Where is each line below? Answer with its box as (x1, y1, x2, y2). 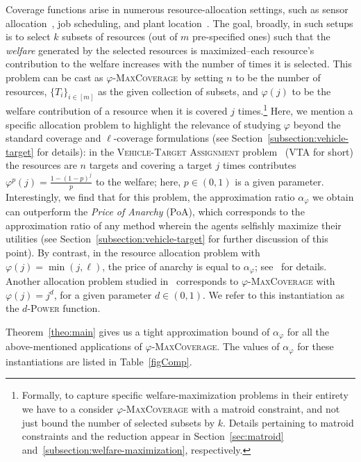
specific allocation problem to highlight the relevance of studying (6, 117, 281, 131)
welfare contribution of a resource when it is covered (6, 104, 228, 118)
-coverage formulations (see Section (113, 131, 263, 145)
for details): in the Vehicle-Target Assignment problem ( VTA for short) (37, 144, 354, 158)
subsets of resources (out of (62, 29, 178, 44)
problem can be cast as (6, 69, 103, 84)
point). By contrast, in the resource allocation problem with (6, 245, 260, 259)
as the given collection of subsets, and (97, 83, 258, 98)
